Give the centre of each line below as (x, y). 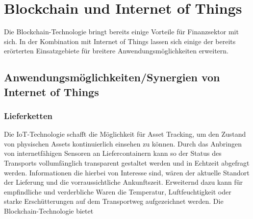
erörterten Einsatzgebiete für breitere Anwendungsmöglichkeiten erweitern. (116, 51)
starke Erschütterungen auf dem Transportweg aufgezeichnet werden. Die (114, 201)
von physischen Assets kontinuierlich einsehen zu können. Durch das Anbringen (123, 143)
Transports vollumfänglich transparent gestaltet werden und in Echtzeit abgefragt (127, 163)
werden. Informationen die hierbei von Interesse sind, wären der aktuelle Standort (127, 172)
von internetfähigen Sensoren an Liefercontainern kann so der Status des (113, 153)
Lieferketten (28, 116)
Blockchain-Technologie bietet (49, 211)
